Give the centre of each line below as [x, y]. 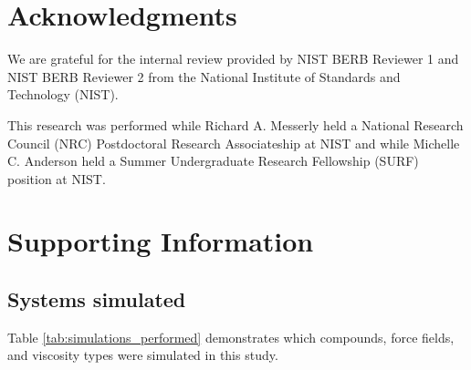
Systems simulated [97, 299]
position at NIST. [57, 178]
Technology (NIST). [63, 94]
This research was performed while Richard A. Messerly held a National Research [235, 124]
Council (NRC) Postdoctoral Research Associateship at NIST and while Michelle [234, 143]
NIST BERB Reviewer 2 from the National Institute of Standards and [204, 76]
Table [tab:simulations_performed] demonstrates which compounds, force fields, [231, 337]
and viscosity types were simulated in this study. [143, 355]
